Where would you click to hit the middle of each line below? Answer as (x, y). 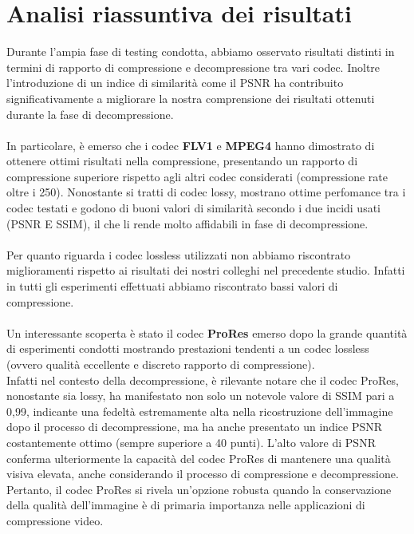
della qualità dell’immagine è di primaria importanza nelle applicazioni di (186, 505)
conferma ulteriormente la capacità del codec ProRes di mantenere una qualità (199, 458)
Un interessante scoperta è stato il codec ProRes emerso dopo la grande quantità (207, 332)
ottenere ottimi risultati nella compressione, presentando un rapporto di (182, 161)
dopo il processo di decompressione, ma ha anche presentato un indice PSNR (195, 427)
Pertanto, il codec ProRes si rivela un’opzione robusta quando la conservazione (199, 489)
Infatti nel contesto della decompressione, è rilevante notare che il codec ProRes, (203, 380)
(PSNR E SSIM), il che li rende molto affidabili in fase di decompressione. (187, 223)
